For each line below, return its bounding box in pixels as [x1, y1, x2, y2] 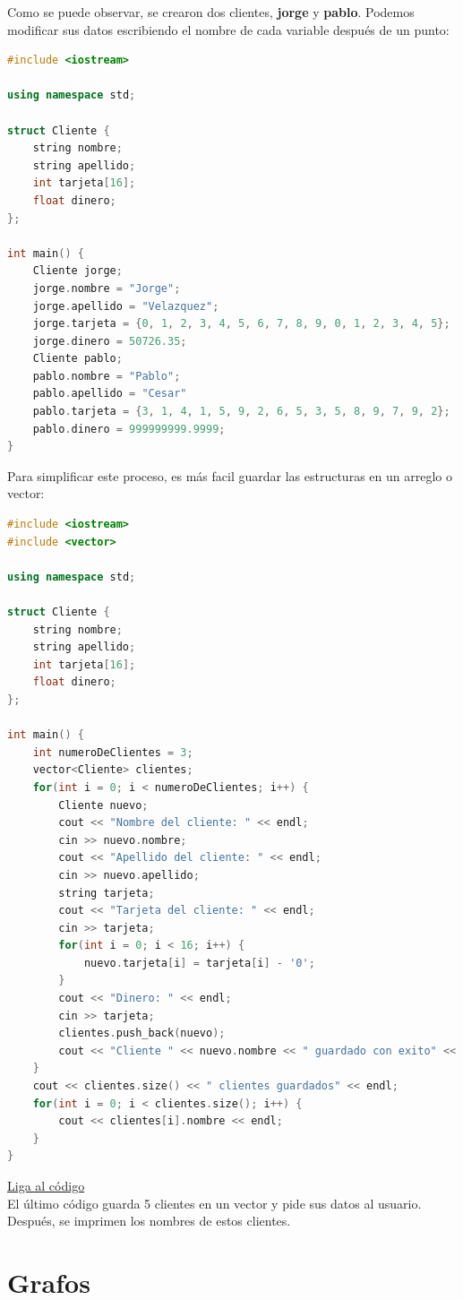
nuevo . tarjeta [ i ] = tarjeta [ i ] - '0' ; [83, 956, 315, 969]
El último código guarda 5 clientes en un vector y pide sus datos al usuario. [7, 1193, 422, 1212]
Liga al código [7, 1176, 85, 1194]
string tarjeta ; [58, 886, 155, 900]
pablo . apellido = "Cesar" [32, 387, 187, 400]
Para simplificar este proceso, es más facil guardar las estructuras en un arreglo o [7, 466, 452, 485]
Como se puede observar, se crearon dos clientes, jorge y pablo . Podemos [7, 3, 415, 21]
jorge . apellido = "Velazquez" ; [32, 299, 219, 313]
